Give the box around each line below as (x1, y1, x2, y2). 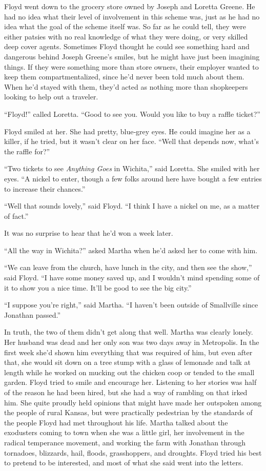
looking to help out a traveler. (4, 91, 98, 102)
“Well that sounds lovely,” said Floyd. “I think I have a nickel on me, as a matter (4, 200, 260, 211)
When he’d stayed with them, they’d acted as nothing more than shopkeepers (4, 81, 248, 92)
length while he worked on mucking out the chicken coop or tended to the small (4, 366, 255, 377)
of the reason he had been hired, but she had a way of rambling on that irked (4, 387, 248, 397)
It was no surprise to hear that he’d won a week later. (4, 228, 173, 238)
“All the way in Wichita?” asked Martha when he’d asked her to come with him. (4, 244, 258, 255)
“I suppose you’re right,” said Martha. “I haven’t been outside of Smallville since (4, 299, 258, 310)
